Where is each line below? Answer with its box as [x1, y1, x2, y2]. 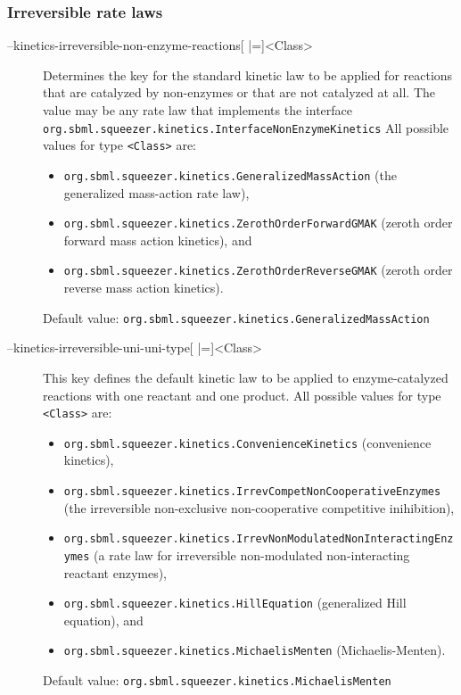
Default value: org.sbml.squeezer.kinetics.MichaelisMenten [43, 671, 391, 690]
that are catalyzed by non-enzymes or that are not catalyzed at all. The [43, 83, 435, 102]
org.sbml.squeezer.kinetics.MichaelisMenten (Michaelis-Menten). [63, 641, 446, 659]
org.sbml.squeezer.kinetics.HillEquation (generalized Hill [63, 593, 407, 612]
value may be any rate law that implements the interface [43, 101, 353, 119]
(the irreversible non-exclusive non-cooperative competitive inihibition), [63, 498, 455, 517]
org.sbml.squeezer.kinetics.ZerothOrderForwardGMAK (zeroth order [63, 213, 453, 232]
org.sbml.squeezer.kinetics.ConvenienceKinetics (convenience [63, 433, 432, 451]
